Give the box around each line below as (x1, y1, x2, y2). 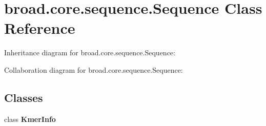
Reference (4, 17, 75, 38)
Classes (4, 89, 43, 105)
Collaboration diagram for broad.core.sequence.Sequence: (4, 64, 183, 75)
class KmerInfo (4, 113, 56, 124)
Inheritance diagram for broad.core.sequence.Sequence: (4, 47, 175, 58)
